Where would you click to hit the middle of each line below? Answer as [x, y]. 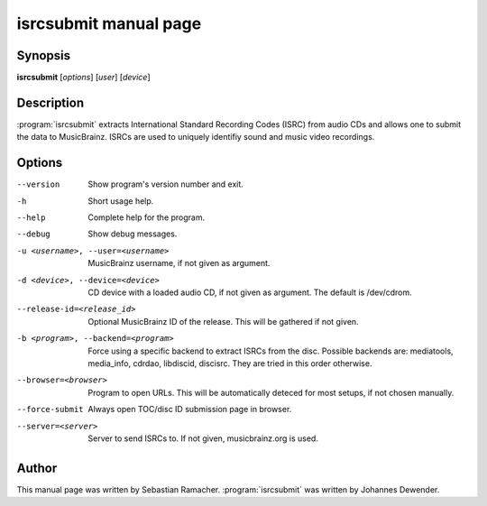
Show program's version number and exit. [165, 184]
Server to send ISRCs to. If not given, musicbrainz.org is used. [203, 438]
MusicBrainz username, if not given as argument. [179, 263]
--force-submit [51, 409]
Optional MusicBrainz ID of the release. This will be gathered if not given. [224, 321]
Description [51, 102]
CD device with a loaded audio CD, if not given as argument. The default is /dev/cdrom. [250, 292]
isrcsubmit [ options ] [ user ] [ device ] [83, 78]
